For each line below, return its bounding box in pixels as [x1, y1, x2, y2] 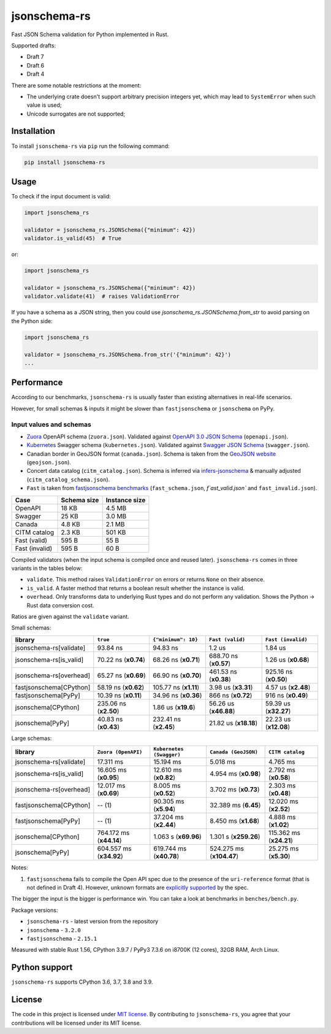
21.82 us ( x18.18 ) [208, 718, 258, 727]
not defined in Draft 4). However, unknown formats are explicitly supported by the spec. [26, 884, 249, 891]
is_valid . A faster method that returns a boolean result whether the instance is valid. [26, 584, 245, 592]
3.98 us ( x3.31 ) [208, 683, 253, 691]
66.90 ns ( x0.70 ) [153, 671, 202, 680]
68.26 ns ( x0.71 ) [153, 655, 200, 664]
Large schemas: [11, 734, 52, 742]
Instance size [105, 496, 146, 504]
